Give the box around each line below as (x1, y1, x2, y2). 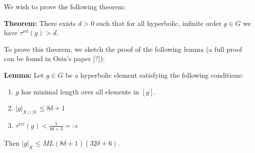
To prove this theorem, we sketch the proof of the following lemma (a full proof (4, 44, 242, 54)
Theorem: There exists (4, 18, 76, 28)
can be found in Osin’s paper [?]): (4, 53, 105, 64)
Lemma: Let (4, 69, 44, 80)
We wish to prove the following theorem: (4, 1, 126, 11)
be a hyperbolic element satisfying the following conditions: (65, 69, 244, 80)
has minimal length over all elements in (21, 86, 139, 96)
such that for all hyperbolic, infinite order (96, 18, 222, 28)
